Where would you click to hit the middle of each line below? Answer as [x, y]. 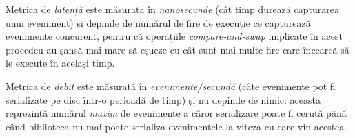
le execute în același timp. [60, 63]
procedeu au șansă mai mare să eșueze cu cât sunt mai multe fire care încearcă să [177, 49]
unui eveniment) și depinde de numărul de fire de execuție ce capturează [158, 22]
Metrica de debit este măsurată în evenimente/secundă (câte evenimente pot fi [171, 85]
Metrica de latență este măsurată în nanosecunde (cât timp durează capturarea [172, 9]
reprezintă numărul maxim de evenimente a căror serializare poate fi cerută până [176, 113]
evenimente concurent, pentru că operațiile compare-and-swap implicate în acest [174, 36]
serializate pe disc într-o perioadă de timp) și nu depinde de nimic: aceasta [163, 99]
